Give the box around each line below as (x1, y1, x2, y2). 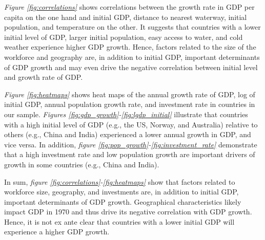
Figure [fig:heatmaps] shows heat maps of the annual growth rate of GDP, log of (4, 89, 255, 99)
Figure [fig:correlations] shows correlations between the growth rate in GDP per (4, 2, 255, 12)
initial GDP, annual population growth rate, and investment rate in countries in (4, 99, 255, 110)
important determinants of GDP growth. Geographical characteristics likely (4, 196, 241, 207)
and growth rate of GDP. (4, 72, 83, 82)
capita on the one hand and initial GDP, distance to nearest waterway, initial (4, 11, 247, 22)
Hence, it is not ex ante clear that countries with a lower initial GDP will (4, 216, 235, 227)
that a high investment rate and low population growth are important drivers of (4, 149, 255, 160)
